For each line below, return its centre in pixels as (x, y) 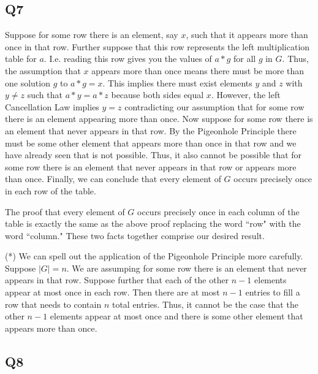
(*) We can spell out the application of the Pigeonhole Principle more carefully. (154, 256)
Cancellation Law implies (52, 106)
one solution (28, 82)
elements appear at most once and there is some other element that (176, 316)
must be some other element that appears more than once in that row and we (151, 143)
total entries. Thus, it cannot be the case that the (205, 304)
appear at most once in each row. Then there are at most (112, 292)
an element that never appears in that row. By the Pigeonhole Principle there (151, 130)
